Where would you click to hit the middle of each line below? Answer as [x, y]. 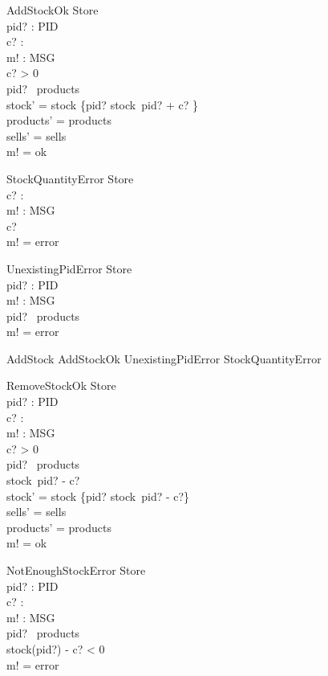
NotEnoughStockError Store [76, 570]
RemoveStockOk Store [61, 385]
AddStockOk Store [53, 10]
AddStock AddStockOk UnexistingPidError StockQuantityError [164, 358]
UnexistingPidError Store [69, 268]
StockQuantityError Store [70, 178]
